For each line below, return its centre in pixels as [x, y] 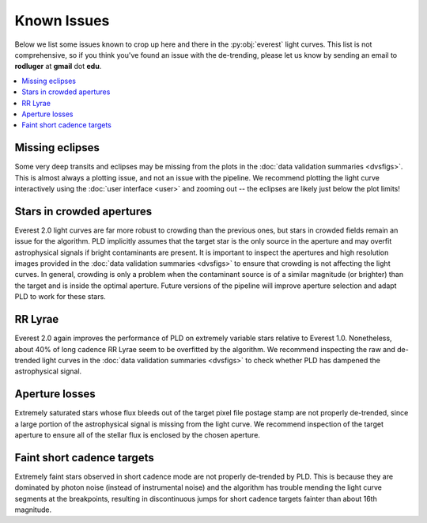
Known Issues [62, 21]
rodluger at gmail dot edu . [58, 66]
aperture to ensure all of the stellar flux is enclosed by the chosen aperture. [138, 434]
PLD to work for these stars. [60, 297]
